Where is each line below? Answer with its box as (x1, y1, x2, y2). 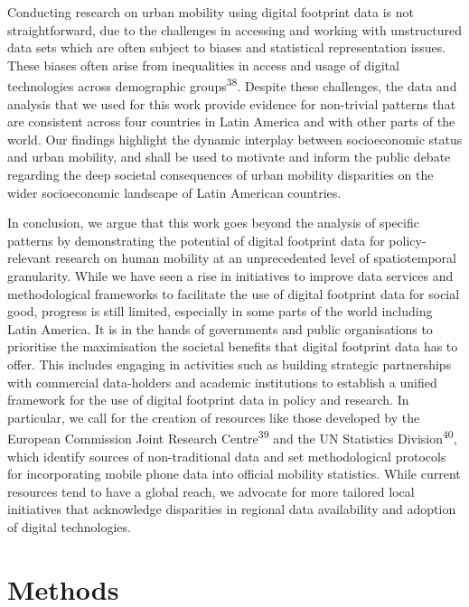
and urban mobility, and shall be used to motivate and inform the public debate (7, 147, 451, 166)
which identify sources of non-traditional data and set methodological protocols (7, 446, 446, 465)
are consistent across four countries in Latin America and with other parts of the (7, 112, 455, 131)
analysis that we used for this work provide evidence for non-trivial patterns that (7, 94, 456, 113)
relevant (7, 248, 52, 267)
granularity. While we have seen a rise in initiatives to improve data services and (7, 266, 454, 285)
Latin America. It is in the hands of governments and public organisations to (7, 319, 433, 338)
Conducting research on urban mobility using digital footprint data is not (7, 3, 415, 21)
